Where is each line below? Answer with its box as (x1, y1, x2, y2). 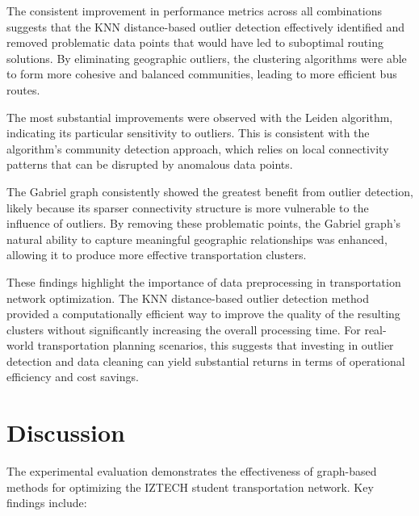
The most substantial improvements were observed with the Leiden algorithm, (6, 108, 393, 125)
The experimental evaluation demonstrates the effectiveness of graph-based (6, 463, 377, 480)
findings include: (6, 494, 87, 511)
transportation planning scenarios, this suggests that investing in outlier (37, 337, 394, 354)
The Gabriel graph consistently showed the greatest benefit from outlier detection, (6, 182, 413, 199)
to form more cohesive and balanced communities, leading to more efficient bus (6, 65, 397, 82)
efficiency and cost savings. (6, 368, 139, 385)
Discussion (6, 416, 125, 449)
